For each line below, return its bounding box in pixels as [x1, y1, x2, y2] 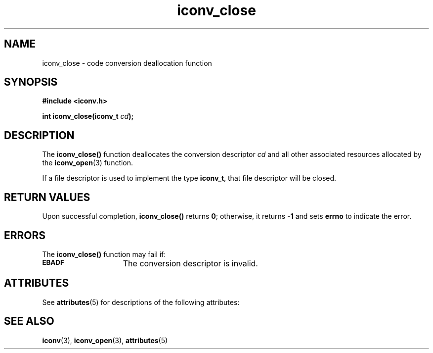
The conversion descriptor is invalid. [123, 258, 258, 268]
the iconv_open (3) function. [42, 158, 133, 167]
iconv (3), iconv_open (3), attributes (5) [42, 336, 168, 345]
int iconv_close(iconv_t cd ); [42, 112, 134, 121]
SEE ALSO [4, 315, 54, 328]
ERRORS [4, 229, 46, 242]
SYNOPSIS [4, 76, 58, 89]
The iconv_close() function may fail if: [42, 250, 166, 258]
